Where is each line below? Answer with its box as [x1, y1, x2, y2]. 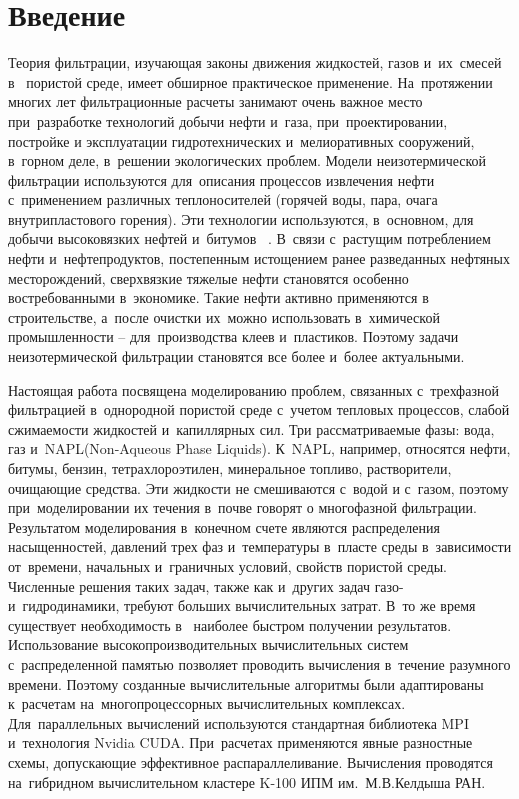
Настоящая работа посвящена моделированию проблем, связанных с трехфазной [8, 379, 499, 400]
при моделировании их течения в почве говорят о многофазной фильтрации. [8, 497, 477, 518]
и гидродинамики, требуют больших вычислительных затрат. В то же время [8, 595, 476, 616]
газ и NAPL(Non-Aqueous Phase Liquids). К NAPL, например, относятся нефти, [8, 438, 511, 459]
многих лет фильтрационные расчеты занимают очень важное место [8, 91, 423, 112]
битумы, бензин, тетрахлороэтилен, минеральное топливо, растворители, [8, 458, 452, 478]
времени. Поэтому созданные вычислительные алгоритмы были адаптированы [8, 673, 484, 694]
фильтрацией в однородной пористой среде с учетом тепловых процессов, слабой [8, 399, 510, 420]
